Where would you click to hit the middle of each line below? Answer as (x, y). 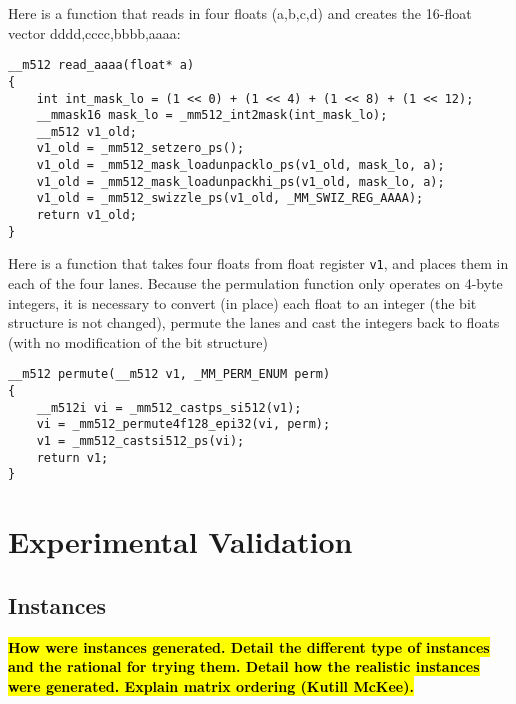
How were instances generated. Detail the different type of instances (249, 646)
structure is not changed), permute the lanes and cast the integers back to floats (254, 322)
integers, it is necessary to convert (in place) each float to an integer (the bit (242, 302)
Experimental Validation (180, 541)
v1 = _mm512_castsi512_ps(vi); (140, 441)
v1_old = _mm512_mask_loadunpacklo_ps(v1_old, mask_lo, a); (240, 165)
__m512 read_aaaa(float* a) (101, 65)
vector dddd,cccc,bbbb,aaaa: (94, 32)
